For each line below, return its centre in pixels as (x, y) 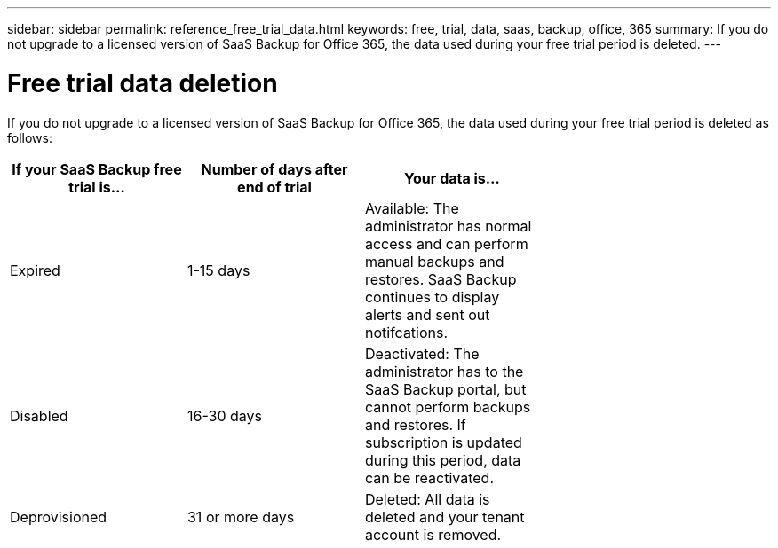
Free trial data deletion (143, 83)
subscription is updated (443, 442)
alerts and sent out (427, 314)
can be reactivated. (429, 478)
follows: (30, 137)
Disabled (39, 415)
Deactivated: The (422, 353)
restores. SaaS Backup (441, 279)
